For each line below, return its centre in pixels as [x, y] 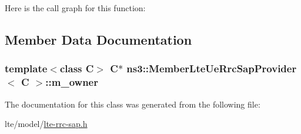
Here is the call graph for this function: [75, 8]
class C [77, 68]
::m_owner [72, 82]
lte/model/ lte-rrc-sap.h [46, 124]
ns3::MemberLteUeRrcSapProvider [212, 68]
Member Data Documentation [98, 39]
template [26, 68]
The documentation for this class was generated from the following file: [133, 104]
